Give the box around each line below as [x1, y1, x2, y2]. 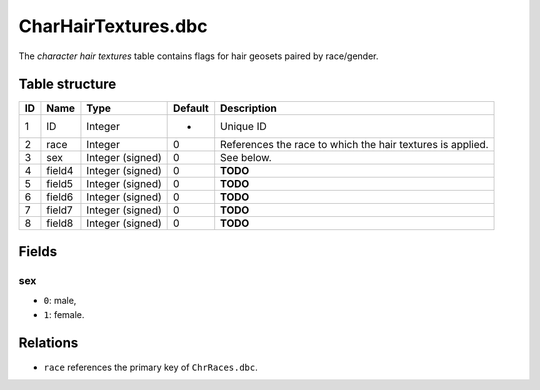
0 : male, [43, 295, 77, 307]
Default [173, 101, 209, 115]
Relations [18, 335, 79, 352]
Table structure [18, 76, 117, 93]
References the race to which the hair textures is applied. [220, 138, 489, 152]
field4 [46, 164, 74, 178]
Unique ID [220, 120, 267, 134]
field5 [46, 177, 74, 191]
